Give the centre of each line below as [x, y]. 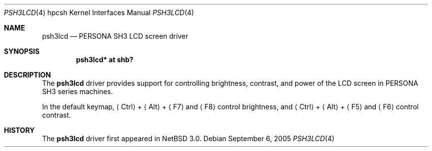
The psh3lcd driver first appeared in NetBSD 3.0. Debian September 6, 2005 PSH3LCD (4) [188, 138]
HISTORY [19, 130]
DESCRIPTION [28, 75]
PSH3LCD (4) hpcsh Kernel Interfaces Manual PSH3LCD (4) [99, 13]
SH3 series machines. [77, 91]
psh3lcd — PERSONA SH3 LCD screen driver [115, 36]
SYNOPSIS [22, 51]
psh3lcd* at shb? [105, 60]
